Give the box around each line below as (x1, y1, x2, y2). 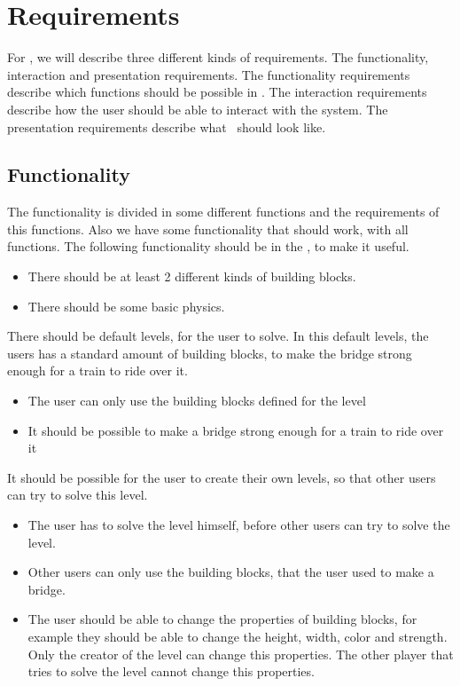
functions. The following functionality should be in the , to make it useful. (7, 237, 409, 256)
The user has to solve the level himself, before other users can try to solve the (27, 516, 450, 534)
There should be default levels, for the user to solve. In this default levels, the (7, 327, 429, 345)
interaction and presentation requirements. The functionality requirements (7, 65, 410, 83)
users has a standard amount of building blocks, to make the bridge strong (7, 343, 412, 362)
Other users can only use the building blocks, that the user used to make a (27, 563, 434, 581)
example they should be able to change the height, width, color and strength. (27, 627, 448, 645)
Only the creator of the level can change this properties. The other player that (27, 644, 454, 663)
